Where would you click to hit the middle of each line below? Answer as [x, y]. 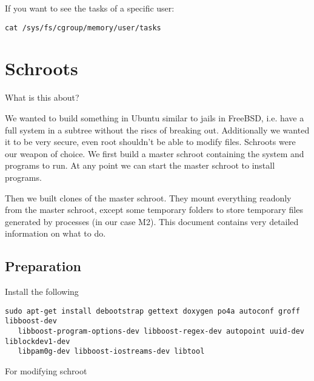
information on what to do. [55, 233]
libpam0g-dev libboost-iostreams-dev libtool [111, 352]
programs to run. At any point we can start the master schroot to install [140, 165]
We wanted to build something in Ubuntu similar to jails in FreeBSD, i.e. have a [155, 117]
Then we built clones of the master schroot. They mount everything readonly [148, 197]
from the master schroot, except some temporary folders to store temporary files [154, 210]
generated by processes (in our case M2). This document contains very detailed [152, 221]
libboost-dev [31, 321]
